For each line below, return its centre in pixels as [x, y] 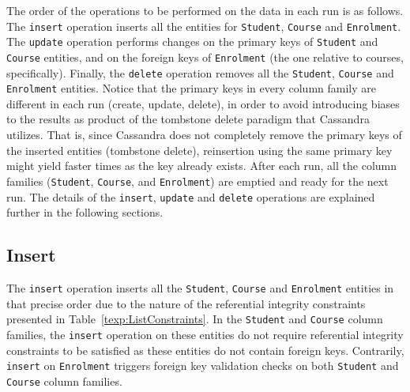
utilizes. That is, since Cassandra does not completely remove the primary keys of [204, 135]
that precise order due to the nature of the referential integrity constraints [186, 303]
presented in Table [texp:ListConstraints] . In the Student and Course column [195, 319]
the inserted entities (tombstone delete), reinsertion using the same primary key [199, 150]
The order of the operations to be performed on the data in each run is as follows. [205, 10]
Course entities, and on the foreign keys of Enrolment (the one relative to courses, [205, 57]
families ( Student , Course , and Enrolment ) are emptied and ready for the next [197, 181]
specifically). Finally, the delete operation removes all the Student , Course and [200, 72]
